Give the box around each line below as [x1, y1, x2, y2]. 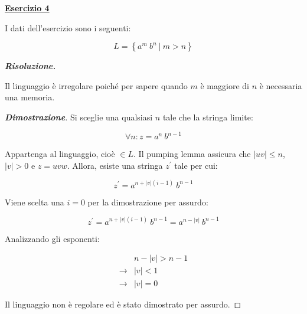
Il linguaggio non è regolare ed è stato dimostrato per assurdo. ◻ [5, 297, 241, 310]
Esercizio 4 [5, 2, 50, 14]
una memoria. [5, 91, 55, 103]
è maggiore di [200, 79, 249, 91]
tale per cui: [174, 159, 218, 171]
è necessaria [259, 79, 302, 91]
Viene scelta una [5, 195, 64, 208]
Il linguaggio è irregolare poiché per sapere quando [5, 79, 188, 91]
